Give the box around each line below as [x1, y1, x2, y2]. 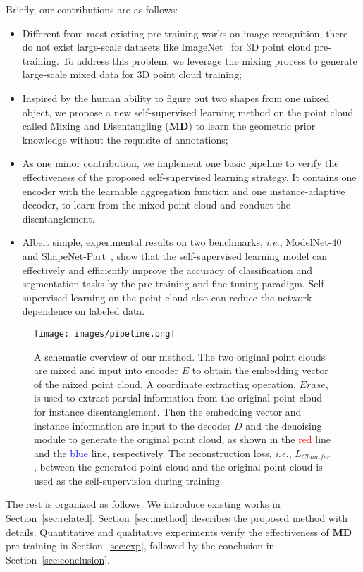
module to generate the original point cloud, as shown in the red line [34, 432, 331, 447]
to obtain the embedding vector [192, 363, 328, 378]
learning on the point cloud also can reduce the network [70, 290, 312, 304]
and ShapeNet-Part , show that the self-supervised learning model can [22, 248, 328, 263]
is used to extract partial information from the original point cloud [34, 390, 323, 405]
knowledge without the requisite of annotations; [22, 132, 228, 147]
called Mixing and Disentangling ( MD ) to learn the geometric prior [22, 118, 316, 133]
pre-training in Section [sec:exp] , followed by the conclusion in [6, 538, 275, 553]
